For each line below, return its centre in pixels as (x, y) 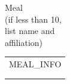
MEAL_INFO (35, 64)
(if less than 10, (33, 19)
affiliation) (24, 42)
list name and (30, 31)
